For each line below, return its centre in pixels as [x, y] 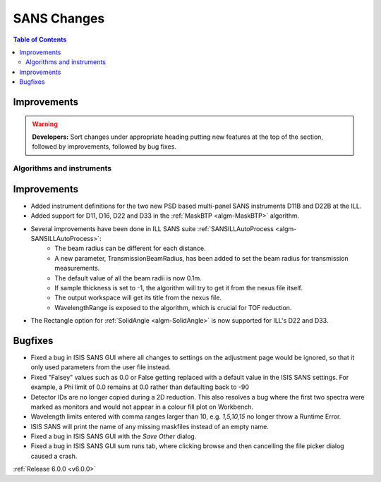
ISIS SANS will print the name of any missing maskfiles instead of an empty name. [150, 426]
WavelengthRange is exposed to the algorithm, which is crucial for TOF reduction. [173, 307]
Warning [45, 124]
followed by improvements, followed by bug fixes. [104, 147]
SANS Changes [59, 18]
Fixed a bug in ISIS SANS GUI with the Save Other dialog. [114, 436]
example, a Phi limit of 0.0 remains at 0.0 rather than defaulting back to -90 [140, 387]
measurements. [77, 268]
